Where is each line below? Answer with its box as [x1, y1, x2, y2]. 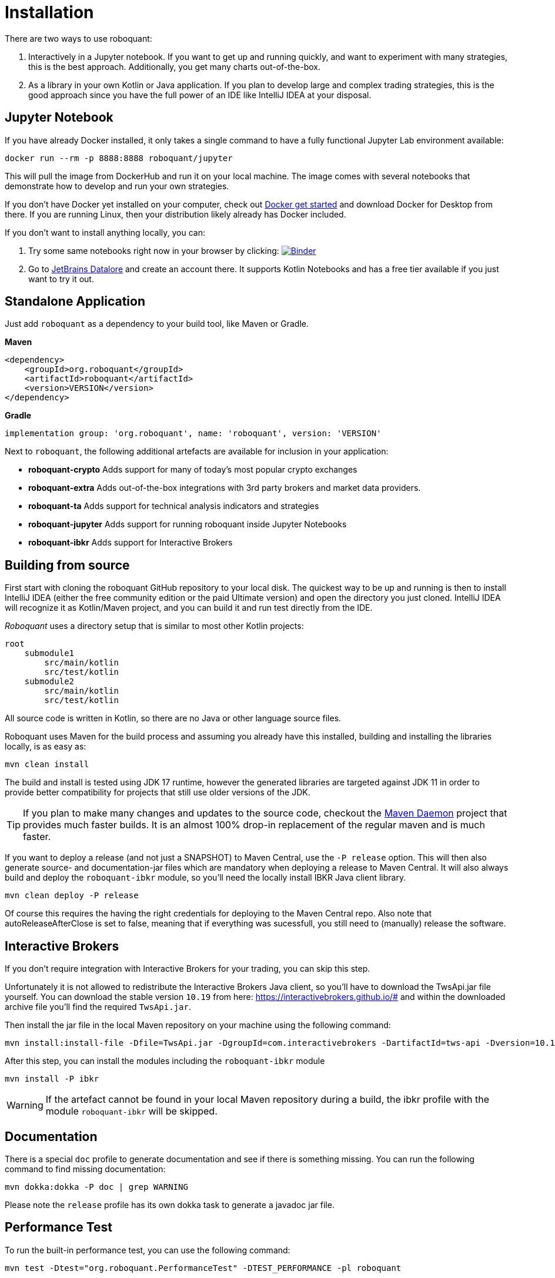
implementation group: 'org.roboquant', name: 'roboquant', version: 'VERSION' [5, 429, 382, 439]
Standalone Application [5, 294, 145, 309]
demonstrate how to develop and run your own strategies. [5, 180, 229, 191]
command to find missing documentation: [5, 1163, 166, 1174]
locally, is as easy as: [5, 741, 86, 752]
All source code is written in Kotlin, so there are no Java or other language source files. [5, 713, 342, 724]
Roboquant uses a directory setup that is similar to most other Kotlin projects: [5, 621, 304, 631]
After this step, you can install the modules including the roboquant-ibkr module [5, 1056, 325, 1066]
